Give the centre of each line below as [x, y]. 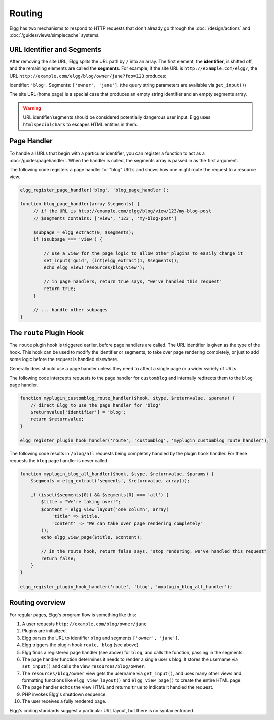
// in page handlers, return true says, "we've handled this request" [133, 281]
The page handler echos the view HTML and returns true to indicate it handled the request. [118, 687]
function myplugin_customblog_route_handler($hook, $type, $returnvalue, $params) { [127, 398]
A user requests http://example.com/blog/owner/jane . [85, 624]
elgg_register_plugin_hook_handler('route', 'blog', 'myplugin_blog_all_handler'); [126, 587]
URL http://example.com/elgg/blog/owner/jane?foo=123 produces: [88, 76]
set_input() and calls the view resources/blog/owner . [84, 666]
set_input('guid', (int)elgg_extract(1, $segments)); [112, 260]
